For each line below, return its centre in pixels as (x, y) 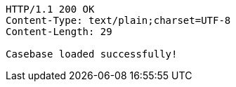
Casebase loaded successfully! (92, 54)
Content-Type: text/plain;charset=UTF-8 (118, 20)
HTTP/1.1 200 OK (50, 9)
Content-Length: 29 (59, 32)
